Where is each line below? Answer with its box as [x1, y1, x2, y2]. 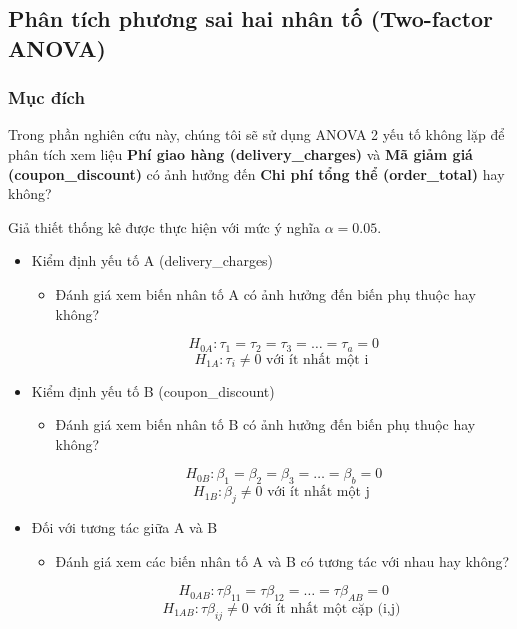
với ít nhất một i [266, 352, 369, 367]
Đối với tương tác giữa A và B [31, 516, 218, 537]
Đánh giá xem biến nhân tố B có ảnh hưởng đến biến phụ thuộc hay [55, 414, 476, 435]
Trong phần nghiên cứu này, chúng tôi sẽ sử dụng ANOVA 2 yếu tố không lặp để [8, 124, 505, 145]
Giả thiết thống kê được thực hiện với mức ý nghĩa [8, 216, 321, 237]
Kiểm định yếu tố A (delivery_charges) [31, 250, 274, 271]
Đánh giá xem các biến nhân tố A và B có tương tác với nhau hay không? [55, 550, 510, 571]
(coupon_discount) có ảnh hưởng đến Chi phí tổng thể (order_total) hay [8, 163, 505, 184]
